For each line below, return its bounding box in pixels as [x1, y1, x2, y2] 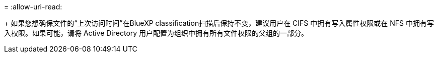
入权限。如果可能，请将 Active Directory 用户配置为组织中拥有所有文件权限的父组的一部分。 [4, 29, 309, 37]
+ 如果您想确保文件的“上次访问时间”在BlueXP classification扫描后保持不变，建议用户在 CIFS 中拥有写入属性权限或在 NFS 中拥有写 [4, 19, 434, 27]
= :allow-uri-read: [4, 2, 62, 11]
